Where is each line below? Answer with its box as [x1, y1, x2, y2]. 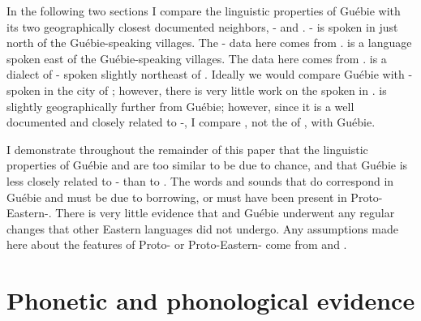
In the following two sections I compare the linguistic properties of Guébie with [6, 2, 401, 19]
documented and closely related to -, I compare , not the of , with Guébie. [6, 113, 376, 131]
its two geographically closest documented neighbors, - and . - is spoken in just [6, 18, 398, 35]
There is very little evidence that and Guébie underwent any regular [55, 204, 395, 221]
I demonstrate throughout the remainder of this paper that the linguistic [6, 140, 368, 157]
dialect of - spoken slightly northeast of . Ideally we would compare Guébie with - [6, 66, 413, 83]
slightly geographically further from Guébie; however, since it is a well [6, 97, 354, 114]
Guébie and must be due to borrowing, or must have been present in [6, 188, 347, 205]
